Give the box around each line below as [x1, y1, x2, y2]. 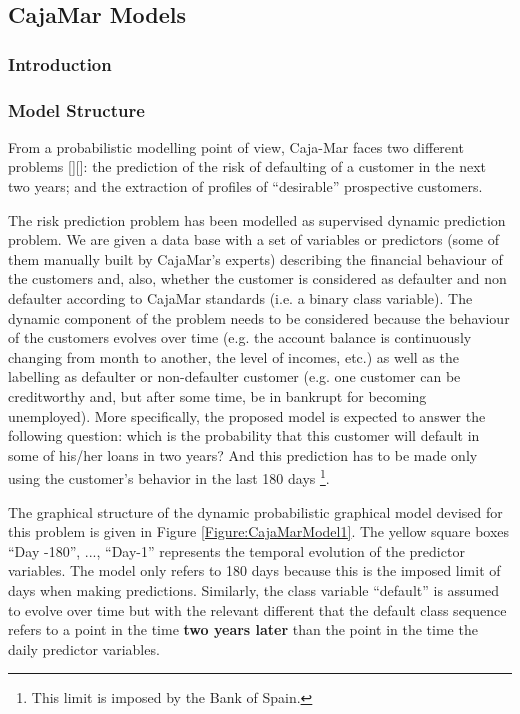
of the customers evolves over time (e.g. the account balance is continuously [8, 327, 472, 348]
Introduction [8, 51, 112, 76]
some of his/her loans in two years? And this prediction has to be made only [8, 444, 478, 465]
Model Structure [8, 97, 145, 122]
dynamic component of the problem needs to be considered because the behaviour [8, 307, 510, 328]
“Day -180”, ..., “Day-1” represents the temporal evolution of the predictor [8, 540, 465, 561]
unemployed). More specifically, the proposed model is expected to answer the [8, 405, 486, 426]
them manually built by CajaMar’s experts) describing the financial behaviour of [8, 248, 503, 269]
